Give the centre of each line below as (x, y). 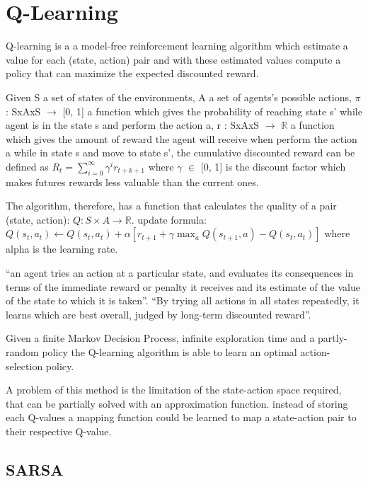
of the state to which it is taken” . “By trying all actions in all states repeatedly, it (183, 300)
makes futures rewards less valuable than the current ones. (132, 182)
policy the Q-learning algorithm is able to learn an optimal (169, 352)
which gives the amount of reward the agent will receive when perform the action (182, 138)
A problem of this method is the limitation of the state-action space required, (174, 390)
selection (24, 366)
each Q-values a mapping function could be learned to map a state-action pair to (181, 417)
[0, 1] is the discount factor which (273, 166)
